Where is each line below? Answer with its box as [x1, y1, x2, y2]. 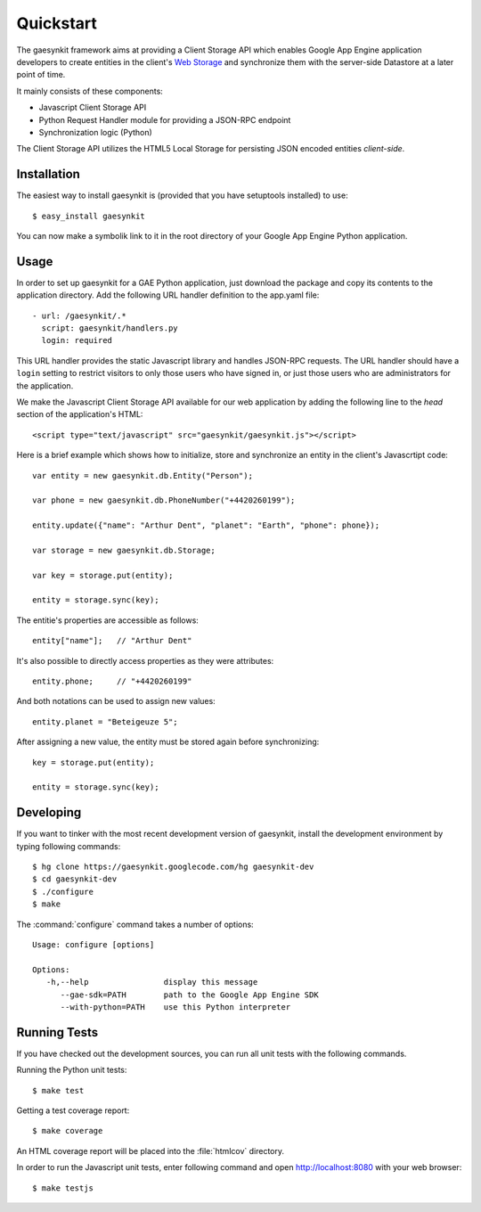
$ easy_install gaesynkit [32, 210, 146, 221]
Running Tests [16, 1025, 98, 1040]
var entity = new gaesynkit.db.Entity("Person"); [32, 471, 254, 480]
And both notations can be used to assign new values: [16, 696, 216, 707]
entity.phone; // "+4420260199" [32, 676, 192, 686]
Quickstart [16, 13, 98, 33]
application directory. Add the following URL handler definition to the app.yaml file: [16, 290, 320, 300]
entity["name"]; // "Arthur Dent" [32, 635, 192, 646]
